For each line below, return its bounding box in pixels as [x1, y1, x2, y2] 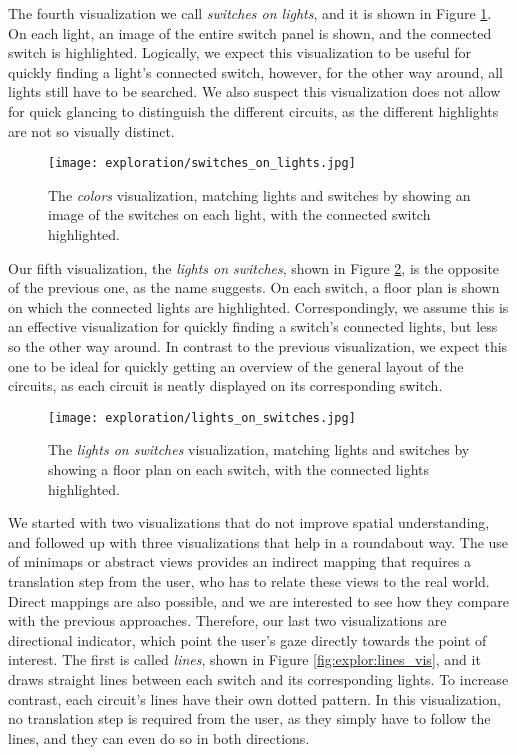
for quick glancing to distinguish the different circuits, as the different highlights [8, 100, 499, 121]
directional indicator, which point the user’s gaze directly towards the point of [8, 629, 487, 650]
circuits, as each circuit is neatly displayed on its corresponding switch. [8, 375, 443, 396]
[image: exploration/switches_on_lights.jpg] [48, 156, 356, 171]
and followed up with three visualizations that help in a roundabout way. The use [8, 531, 509, 552]
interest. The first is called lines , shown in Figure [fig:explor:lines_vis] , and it [8, 649, 481, 670]
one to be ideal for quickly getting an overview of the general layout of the [8, 355, 464, 376]
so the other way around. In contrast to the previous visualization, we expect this [8, 335, 508, 356]
